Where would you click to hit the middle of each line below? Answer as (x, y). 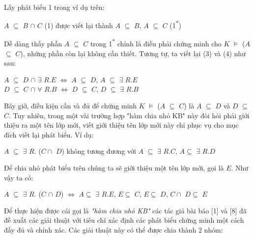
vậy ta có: (19, 177)
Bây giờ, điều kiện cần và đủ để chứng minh (71, 106)
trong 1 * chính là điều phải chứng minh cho (156, 43)
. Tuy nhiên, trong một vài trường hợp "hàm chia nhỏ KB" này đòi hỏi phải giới (129, 115)
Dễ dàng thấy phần (33, 44)
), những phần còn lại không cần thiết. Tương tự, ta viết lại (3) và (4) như (133, 53)
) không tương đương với (99, 151)
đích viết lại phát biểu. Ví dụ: (49, 134)
